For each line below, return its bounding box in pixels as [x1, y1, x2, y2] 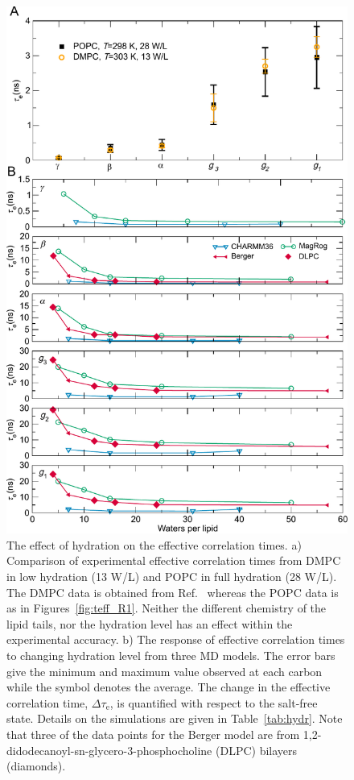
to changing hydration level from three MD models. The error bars [6, 646, 335, 663]
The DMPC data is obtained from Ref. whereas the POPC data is [6, 583, 339, 600]
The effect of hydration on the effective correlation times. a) [6, 536, 302, 553]
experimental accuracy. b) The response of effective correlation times [6, 631, 345, 648]
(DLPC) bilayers [215, 741, 298, 758]
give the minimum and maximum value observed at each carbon [6, 662, 323, 679]
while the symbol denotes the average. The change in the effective [6, 678, 331, 695]
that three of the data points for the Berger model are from [6, 725, 300, 742]
